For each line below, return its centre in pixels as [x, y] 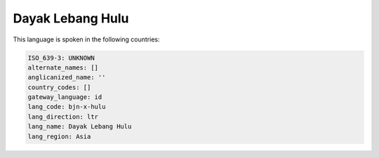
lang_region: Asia [59, 136]
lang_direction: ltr [63, 117]
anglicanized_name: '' [67, 78]
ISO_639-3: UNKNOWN [61, 58]
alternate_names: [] [63, 67]
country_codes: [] [59, 87]
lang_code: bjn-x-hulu [67, 107]
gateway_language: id [65, 97]
